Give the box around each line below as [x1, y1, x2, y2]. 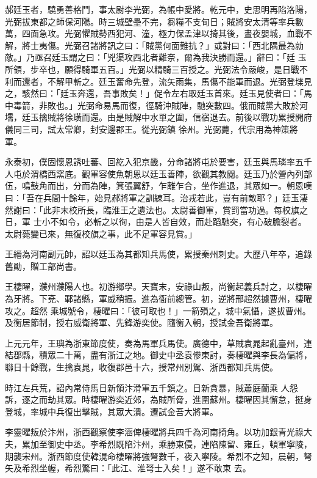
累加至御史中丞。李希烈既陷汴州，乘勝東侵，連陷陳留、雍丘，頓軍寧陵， [21, 438, 312, 450]
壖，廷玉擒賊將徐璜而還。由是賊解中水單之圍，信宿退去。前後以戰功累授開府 [5, 111, 312, 123]
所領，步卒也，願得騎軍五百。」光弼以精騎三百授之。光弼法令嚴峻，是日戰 [5, 62, 299, 75]
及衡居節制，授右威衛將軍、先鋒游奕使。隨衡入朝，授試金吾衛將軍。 [5, 316, 278, 329]
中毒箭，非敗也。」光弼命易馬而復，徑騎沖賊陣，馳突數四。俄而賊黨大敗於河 [5, 98, 308, 111]
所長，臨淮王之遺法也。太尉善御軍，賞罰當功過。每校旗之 [77, 203, 308, 216]
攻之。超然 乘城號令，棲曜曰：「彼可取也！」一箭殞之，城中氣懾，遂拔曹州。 [5, 304, 311, 317]
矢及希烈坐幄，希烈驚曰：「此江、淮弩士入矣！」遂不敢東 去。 [5, 461, 251, 474]
